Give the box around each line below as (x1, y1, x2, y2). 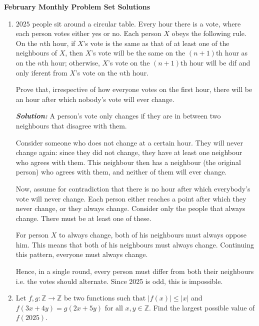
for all (104, 302, 123, 312)
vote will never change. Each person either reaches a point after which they (15, 193, 246, 203)
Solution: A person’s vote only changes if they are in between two (15, 110, 221, 121)
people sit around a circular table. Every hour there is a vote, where (32, 18, 241, 28)
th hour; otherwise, (41, 57, 100, 67)
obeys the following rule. (171, 28, 246, 38)
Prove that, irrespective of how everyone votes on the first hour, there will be (15, 84, 252, 94)
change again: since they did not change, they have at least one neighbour (15, 147, 242, 157)
